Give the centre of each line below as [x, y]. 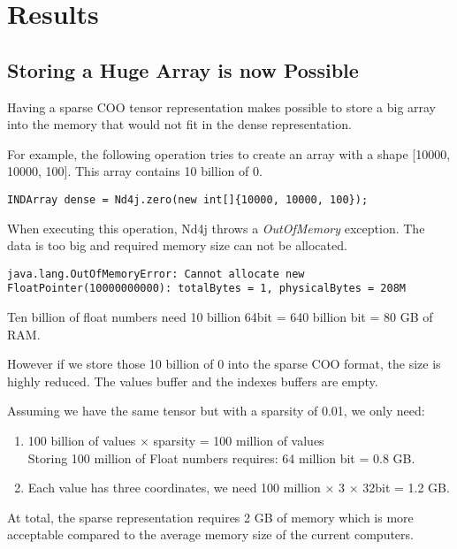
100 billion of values [82, 441]
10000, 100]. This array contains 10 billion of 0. [135, 171]
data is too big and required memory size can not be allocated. [177, 245]
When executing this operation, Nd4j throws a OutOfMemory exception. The [216, 228]
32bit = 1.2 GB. [406, 488]
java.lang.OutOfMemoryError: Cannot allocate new [156, 274]
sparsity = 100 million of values [239, 441]
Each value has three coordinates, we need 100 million [174, 488]
